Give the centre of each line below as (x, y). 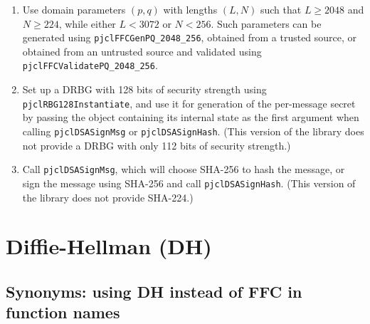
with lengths (190, 9)
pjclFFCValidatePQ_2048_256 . (90, 65)
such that (281, 9)
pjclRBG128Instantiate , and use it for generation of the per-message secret (189, 103)
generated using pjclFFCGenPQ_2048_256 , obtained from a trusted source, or (190, 37)
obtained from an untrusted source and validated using (142, 51)
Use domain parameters (74, 9)
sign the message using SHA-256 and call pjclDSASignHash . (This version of (189, 183)
